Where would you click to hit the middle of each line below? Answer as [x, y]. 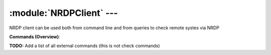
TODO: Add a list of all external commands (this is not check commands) [85, 46]
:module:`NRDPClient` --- [63, 13]
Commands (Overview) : [35, 37]
